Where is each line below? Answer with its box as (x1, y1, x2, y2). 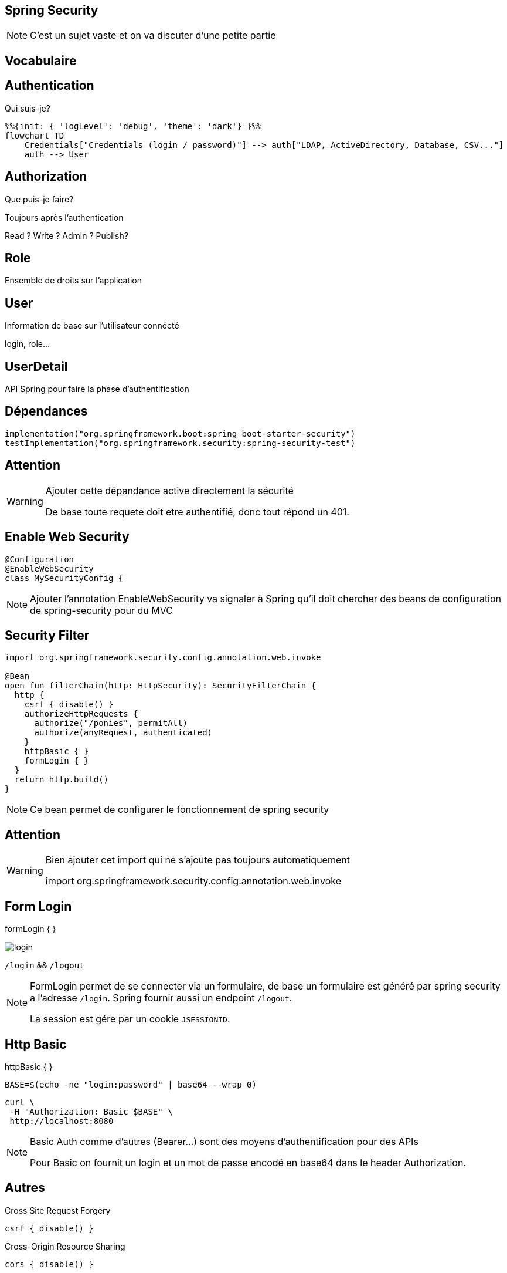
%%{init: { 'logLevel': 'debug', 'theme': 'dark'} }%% (5, 121, 262, 131)
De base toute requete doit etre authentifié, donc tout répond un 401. (45, 505, 349, 518)
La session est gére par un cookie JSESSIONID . (30, 1013, 230, 1025)
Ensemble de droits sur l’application (5, 275, 142, 286)
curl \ (5, 1097, 35, 1107)
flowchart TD (5, 130, 64, 140)
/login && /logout (5, 960, 84, 971)
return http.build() (14, 775, 109, 785)
